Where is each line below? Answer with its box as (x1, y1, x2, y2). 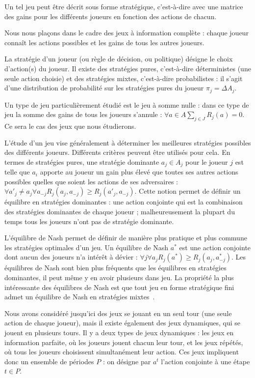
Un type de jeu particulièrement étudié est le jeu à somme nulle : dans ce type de (4, 99, 249, 110)
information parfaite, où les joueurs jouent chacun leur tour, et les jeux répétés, (4, 337, 243, 347)
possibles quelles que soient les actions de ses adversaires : (4, 176, 178, 186)
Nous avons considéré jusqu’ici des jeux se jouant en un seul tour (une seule (4, 308, 232, 318)
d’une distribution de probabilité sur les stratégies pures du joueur (4, 83, 204, 93)
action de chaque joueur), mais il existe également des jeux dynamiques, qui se (4, 318, 241, 328)
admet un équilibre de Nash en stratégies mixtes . (4, 291, 155, 302)
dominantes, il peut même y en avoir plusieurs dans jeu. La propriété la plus (4, 272, 234, 282)
